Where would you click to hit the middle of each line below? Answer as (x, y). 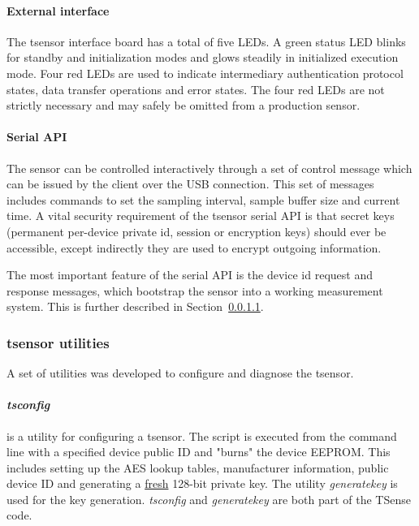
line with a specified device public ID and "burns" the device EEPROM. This (199, 452)
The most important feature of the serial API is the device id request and (190, 275)
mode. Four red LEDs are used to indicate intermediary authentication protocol (205, 73)
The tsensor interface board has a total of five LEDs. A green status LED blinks (206, 41)
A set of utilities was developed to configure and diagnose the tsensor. (180, 373)
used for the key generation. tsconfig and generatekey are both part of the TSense (209, 499)
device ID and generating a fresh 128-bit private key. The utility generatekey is (202, 483)
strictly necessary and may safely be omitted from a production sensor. (184, 105)
